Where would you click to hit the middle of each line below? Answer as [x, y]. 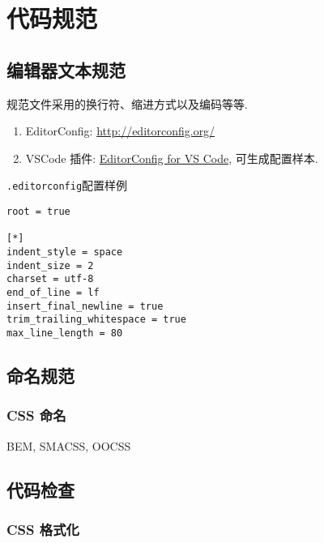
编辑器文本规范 [66, 69]
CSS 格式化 [43, 529]
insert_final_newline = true [85, 306]
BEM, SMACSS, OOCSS [69, 445]
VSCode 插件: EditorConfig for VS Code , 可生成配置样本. [172, 158]
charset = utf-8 [50, 279]
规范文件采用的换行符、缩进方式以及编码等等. [127, 103]
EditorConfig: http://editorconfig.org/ [120, 131]
